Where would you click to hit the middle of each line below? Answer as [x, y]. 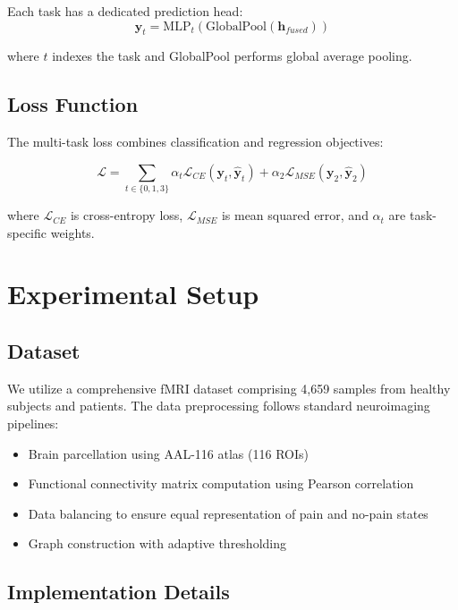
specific [27, 232]
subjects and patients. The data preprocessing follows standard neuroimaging [219, 406]
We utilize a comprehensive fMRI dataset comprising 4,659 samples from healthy [229, 388]
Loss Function [73, 104]
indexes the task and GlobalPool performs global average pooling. [232, 56]
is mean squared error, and [295, 215]
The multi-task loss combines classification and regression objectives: [195, 142]
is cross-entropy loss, [127, 215]
